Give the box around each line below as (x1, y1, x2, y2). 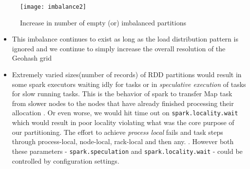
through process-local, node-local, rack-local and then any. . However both (12, 136, 234, 147)
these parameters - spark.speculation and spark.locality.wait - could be (12, 146, 243, 156)
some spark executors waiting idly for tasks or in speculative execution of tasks (12, 79, 246, 89)
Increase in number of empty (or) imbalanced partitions (20, 17, 186, 27)
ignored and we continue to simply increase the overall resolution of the (12, 43, 226, 53)
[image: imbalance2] (20, 3, 87, 10)
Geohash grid (12, 53, 52, 63)
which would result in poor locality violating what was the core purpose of (12, 117, 234, 127)
